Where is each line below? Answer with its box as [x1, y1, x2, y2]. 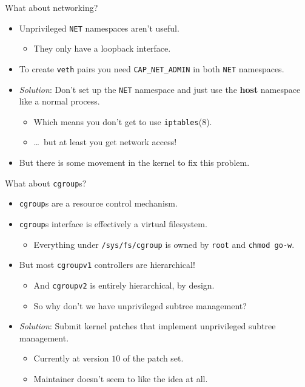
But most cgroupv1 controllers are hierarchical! [19, 258, 195, 271]
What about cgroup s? [5, 176, 87, 189]
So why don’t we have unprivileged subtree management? [33, 299, 247, 312]
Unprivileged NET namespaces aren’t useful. [19, 21, 179, 34]
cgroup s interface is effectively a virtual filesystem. [19, 217, 207, 230]
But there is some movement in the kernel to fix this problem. [19, 156, 250, 168]
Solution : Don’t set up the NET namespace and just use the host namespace [19, 83, 301, 95]
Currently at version [33, 352, 109, 365]
